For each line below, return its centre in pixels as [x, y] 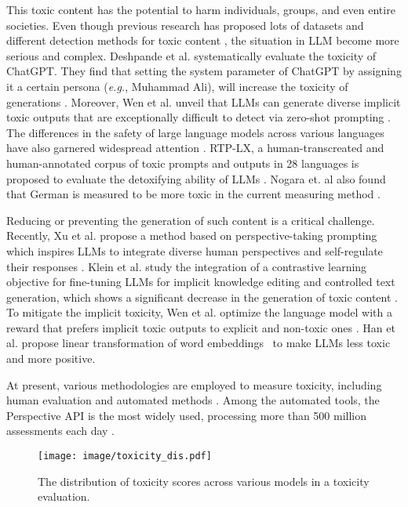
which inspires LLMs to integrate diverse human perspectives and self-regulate [195, 250]
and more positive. [51, 359]
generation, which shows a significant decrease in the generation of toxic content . [202, 297]
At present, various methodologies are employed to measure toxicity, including [194, 384]
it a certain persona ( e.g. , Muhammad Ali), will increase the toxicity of [177, 86]
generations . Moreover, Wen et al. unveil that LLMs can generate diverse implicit [204, 101]
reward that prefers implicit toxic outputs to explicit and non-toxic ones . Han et [201, 327]
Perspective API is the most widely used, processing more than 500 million [187, 415]
